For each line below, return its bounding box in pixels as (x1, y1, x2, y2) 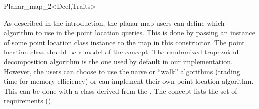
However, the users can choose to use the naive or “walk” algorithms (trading (4, 66, 240, 76)
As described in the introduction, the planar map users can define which (4, 17, 225, 28)
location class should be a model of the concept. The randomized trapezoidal (4, 47, 239, 57)
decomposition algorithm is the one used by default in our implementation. (4, 56, 233, 66)
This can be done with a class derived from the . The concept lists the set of (4, 85, 237, 96)
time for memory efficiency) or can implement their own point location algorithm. (4, 76, 254, 86)
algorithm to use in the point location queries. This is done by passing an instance (4, 27, 255, 38)
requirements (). (4, 95, 53, 106)
